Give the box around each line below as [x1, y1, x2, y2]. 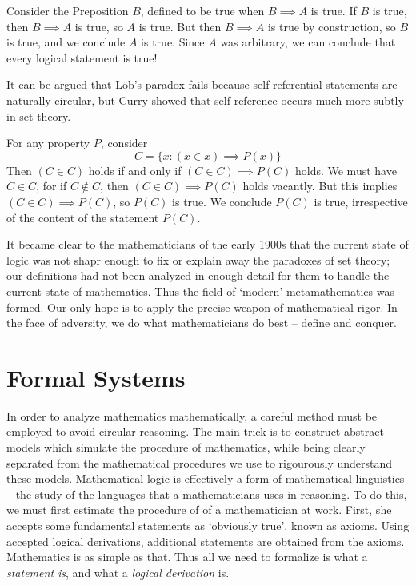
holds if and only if [88, 161, 182, 178]
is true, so [74, 18, 123, 34]
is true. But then [138, 18, 222, 34]
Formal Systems [6, 361, 186, 393]
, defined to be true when [140, 2, 265, 18]
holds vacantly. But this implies [242, 177, 398, 194]
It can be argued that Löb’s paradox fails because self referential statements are [6, 76, 398, 93]
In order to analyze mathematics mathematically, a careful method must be [6, 407, 378, 424]
